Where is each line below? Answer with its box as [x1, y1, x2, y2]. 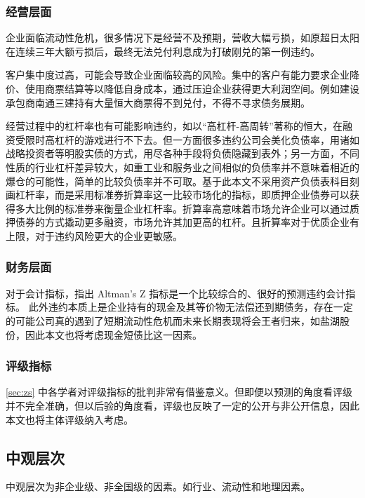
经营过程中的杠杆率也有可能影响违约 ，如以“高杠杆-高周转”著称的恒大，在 [6, 119, 343, 133]
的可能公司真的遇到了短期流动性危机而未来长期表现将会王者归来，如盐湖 [6, 313, 340, 328]
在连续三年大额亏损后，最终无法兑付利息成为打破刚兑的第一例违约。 [6, 43, 320, 58]
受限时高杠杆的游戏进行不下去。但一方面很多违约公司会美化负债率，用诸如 [15, 132, 359, 147]
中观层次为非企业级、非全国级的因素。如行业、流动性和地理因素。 [6, 479, 310, 494]
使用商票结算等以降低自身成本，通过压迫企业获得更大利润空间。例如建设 [25, 81, 359, 95]
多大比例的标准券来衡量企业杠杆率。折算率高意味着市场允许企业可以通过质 [15, 201, 359, 215]
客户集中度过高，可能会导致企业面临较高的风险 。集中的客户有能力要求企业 [6, 67, 350, 82]
